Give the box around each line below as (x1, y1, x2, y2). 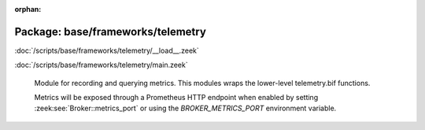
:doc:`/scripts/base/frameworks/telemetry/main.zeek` (14, 60, 188, 70)
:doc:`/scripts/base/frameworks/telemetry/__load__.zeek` (14, 46, 200, 55)
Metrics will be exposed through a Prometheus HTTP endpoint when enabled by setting (34, 93, 319, 102)
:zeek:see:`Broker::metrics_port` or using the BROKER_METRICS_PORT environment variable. (34, 103, 337, 113)
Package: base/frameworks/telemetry (14, 24, 206, 39)
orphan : (14, 5, 42, 13)
